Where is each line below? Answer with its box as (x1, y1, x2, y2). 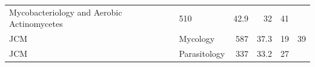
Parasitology (179, 47, 225, 60)
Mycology (179, 32, 215, 45)
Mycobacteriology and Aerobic (9, 5, 122, 18)
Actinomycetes (9, 17, 63, 30)
